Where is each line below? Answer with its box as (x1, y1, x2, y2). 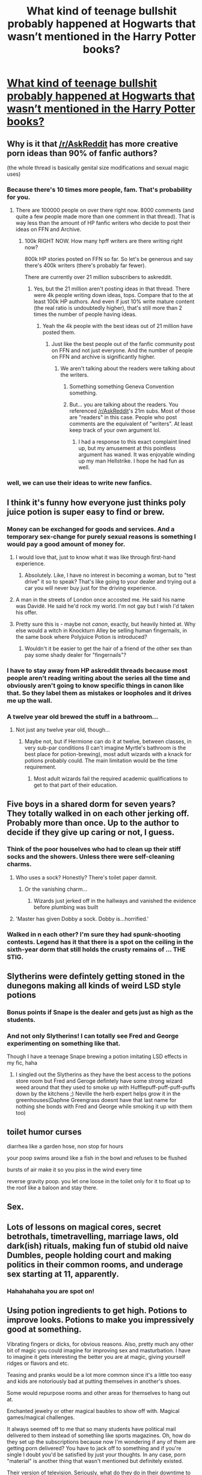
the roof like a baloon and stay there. (7, 1184, 98, 1192)
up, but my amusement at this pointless (78, 445, 176, 452)
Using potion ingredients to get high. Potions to (7, 1305, 187, 1316)
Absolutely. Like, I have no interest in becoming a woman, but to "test (24, 571, 196, 579)
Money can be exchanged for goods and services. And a (7, 525, 175, 533)
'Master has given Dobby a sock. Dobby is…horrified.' (15, 915, 149, 922)
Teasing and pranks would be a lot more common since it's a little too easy (7, 1371, 192, 1378)
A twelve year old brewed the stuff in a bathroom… (7, 712, 159, 721)
